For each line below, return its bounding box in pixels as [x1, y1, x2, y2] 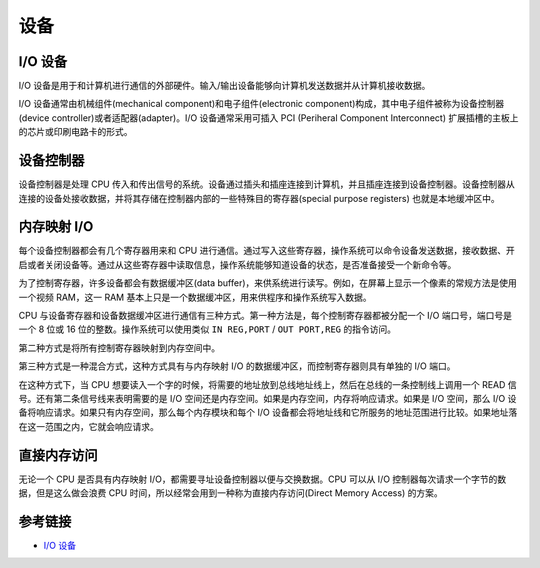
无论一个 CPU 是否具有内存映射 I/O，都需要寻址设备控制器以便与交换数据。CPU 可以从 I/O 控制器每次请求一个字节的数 [18, 473, 507, 485]
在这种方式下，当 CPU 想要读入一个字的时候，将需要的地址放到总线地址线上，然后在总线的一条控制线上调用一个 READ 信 [18, 378, 517, 390]
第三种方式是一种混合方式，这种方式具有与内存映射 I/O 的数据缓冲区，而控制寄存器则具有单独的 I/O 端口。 [18, 360, 456, 372]
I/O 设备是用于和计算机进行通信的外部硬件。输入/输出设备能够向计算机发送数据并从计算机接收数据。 [18, 80, 431, 92]
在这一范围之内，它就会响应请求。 [18, 420, 159, 432]
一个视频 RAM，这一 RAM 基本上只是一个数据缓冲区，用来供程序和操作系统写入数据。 [18, 291, 372, 303]
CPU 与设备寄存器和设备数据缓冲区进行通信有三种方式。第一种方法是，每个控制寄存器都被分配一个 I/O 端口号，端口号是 [18, 310, 512, 321]
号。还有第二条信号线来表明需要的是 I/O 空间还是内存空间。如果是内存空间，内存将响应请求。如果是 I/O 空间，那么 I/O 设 [18, 392, 517, 404]
